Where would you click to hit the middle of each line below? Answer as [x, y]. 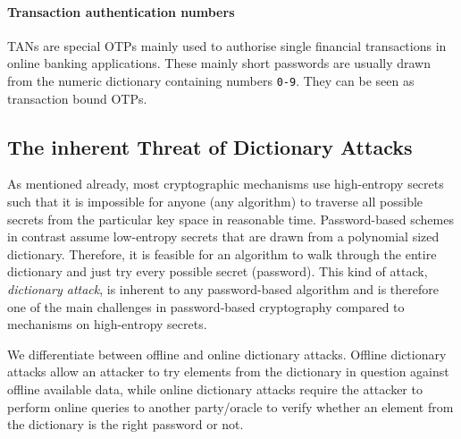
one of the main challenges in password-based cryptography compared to [206, 306]
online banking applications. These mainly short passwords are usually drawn [219, 63]
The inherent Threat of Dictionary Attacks [210, 146]
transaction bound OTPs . [77, 98]
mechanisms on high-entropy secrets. [107, 324]
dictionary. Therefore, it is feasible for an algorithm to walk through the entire [222, 253]
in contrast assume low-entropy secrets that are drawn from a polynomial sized [223, 236]
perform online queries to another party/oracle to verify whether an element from [230, 406]
